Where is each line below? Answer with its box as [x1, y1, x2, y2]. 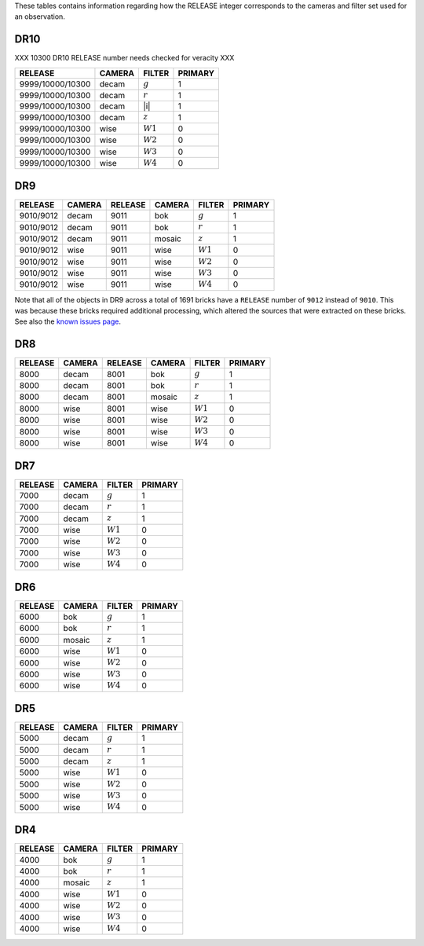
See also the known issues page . [14, 317, 122, 326]
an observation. [14, 12, 66, 21]
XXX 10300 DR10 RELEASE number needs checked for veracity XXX [14, 53, 235, 63]
